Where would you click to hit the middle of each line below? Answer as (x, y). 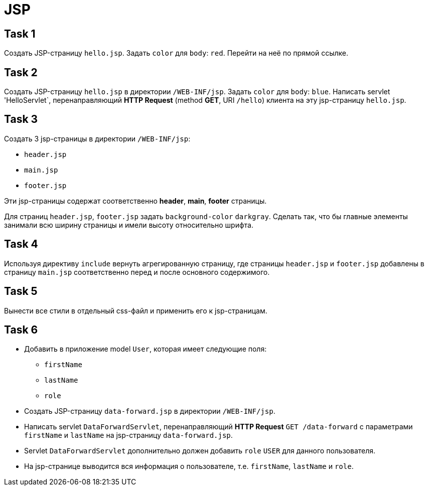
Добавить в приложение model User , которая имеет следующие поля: (146, 349)
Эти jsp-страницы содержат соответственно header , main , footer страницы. (135, 201)
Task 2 (21, 72)
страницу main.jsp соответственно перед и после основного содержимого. (137, 272)
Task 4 (21, 244)
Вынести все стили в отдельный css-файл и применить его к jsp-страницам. (136, 310)
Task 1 (20, 34)
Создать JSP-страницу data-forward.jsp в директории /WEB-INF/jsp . (150, 411)
